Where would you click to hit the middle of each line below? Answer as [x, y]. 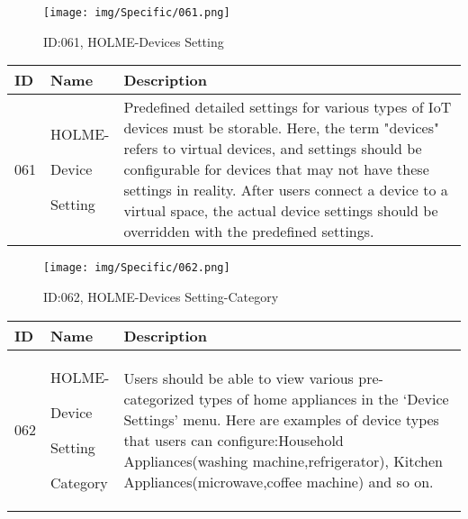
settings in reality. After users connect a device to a [286, 190]
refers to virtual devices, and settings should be [273, 149]
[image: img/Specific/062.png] [137, 268]
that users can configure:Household [234, 440]
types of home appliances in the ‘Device [324, 398]
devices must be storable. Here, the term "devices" [281, 128]
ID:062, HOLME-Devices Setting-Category [161, 296]
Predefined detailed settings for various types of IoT [288, 107]
